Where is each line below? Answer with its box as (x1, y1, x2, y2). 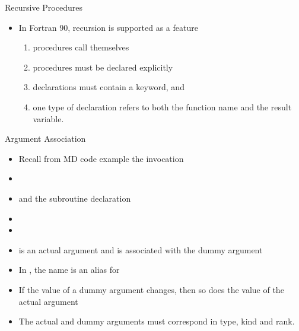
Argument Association (5, 132, 86, 145)
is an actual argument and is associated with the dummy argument (18, 243, 263, 256)
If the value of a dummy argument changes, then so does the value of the (18, 283, 284, 295)
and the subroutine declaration (18, 192, 131, 204)
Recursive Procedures (5, 1, 82, 13)
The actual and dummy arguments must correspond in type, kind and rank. (18, 315, 295, 327)
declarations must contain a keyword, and (33, 81, 185, 93)
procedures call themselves (33, 41, 129, 53)
